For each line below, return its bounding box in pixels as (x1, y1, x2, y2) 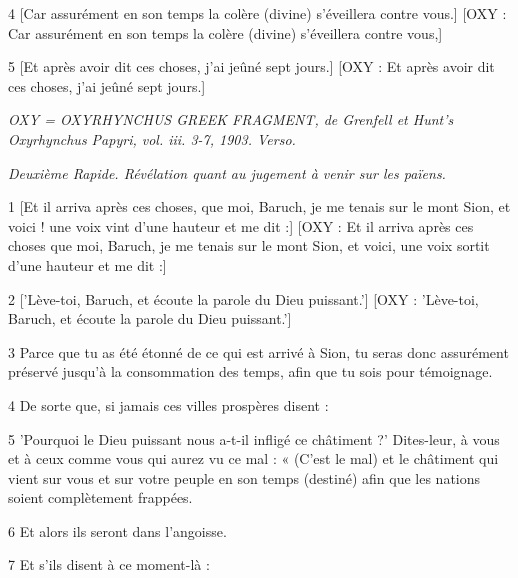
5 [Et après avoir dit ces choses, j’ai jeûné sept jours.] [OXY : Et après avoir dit (8, 56, 495, 77)
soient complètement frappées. (8, 487, 193, 508)
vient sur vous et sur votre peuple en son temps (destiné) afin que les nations (8, 467, 481, 488)
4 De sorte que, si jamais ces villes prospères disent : (8, 394, 329, 415)
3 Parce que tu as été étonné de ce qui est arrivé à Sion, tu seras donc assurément (8, 341, 509, 362)
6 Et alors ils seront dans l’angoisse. (8, 520, 227, 541)
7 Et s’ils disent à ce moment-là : (8, 554, 210, 575)
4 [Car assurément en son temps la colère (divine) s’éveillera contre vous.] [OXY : (8, 3, 507, 23)
